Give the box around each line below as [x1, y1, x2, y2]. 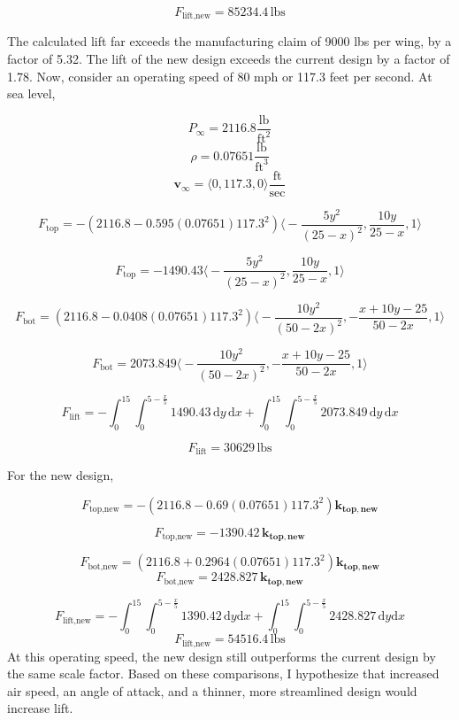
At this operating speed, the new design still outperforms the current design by [7, 646, 436, 665]
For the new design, [7, 466, 114, 484]
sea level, [7, 84, 56, 103]
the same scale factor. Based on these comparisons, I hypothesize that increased [7, 664, 440, 683]
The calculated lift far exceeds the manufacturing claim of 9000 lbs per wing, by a [7, 32, 452, 50]
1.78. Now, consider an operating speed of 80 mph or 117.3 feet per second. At [7, 66, 432, 85]
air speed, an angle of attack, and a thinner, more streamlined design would [7, 681, 417, 700]
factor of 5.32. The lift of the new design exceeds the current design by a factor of [7, 50, 450, 68]
